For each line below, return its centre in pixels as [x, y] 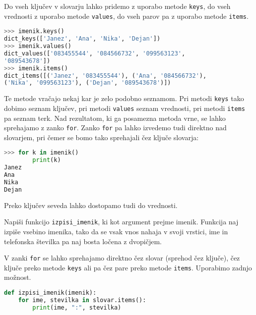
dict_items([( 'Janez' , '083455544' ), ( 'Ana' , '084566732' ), [105, 76]
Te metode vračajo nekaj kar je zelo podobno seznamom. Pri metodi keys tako [124, 98]
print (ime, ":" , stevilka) [77, 307]
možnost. [18, 277]
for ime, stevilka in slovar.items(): [82, 300]
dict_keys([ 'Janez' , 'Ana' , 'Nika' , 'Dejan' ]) [82, 39]
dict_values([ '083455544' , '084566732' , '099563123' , [95, 53]
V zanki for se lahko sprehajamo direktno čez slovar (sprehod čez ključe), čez [122, 258]
